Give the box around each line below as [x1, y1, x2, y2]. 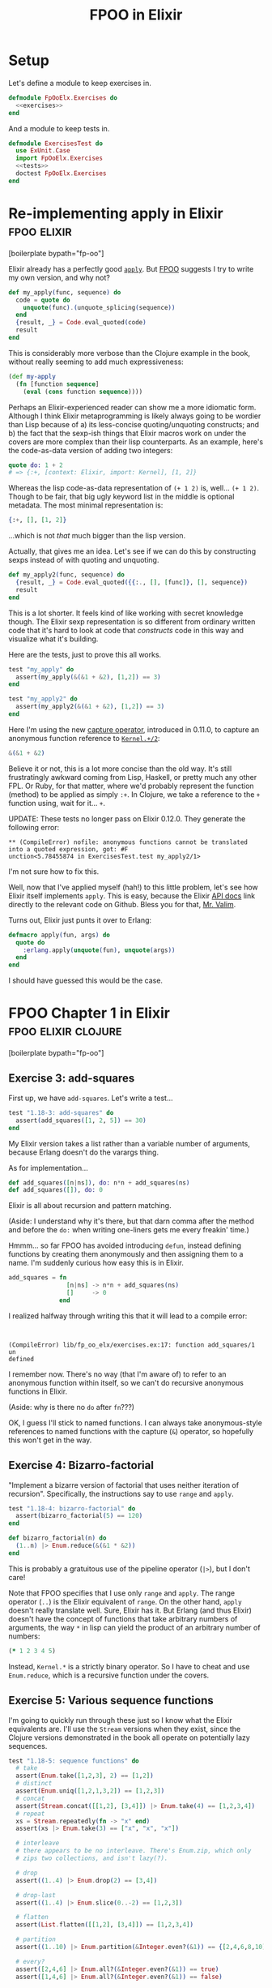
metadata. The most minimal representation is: [8, 500, 164, 510]
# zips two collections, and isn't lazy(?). [15, 1854, 168, 1862]
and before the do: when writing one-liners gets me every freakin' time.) [8, 1225, 249, 1235]
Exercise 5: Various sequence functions [8, 1694, 215, 1707]
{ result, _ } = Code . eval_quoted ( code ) [15, 319, 147, 327]
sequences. [8, 1741, 48, 1750]
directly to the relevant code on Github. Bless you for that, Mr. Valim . [8, 899, 236, 909]
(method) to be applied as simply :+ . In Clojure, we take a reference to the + [8, 789, 261, 799]
